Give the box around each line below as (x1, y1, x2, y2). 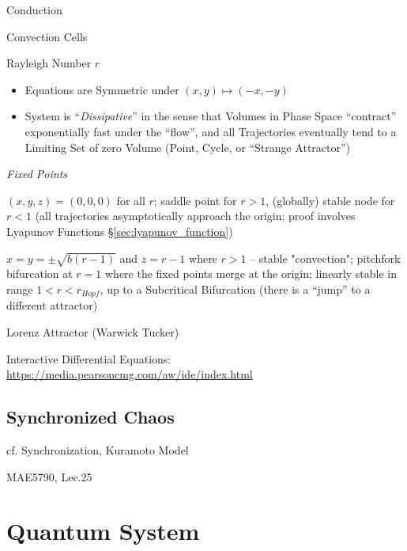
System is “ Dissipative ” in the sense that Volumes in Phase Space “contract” (24, 108, 397, 124)
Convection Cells (6, 28, 88, 44)
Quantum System (6, 515, 200, 547)
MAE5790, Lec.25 (6, 468, 92, 484)
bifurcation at (6, 265, 73, 282)
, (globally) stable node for (266, 192, 395, 208)
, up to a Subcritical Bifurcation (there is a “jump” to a (100, 280, 371, 297)
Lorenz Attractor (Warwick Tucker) (6, 323, 179, 340)
